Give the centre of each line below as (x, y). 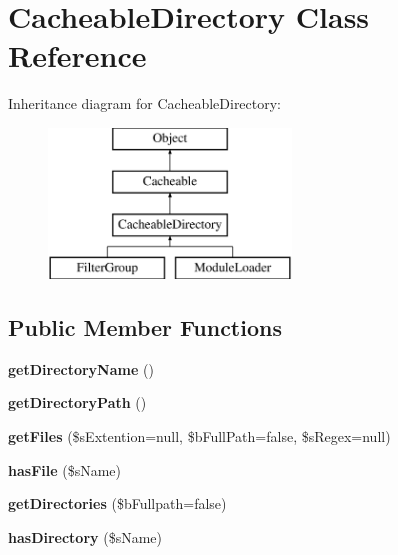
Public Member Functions (145, 327)
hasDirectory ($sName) (85, 536)
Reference (77, 55)
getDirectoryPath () (77, 402)
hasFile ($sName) (65, 469)
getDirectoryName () (81, 368)
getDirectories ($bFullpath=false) (117, 503)
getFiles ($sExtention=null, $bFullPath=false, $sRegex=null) (199, 436)
